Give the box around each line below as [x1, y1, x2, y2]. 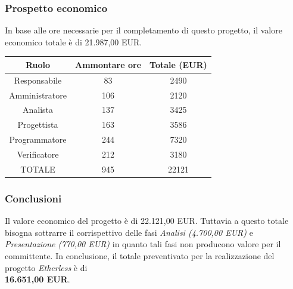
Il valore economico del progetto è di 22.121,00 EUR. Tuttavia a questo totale [5, 214, 289, 227]
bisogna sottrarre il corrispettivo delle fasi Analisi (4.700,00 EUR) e [5, 226, 253, 238]
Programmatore [9, 133, 67, 146]
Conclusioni [5, 190, 62, 205]
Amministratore [9, 88, 67, 101]
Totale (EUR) [149, 58, 207, 70]
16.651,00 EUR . [5, 273, 70, 285]
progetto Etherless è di [5, 261, 88, 273]
